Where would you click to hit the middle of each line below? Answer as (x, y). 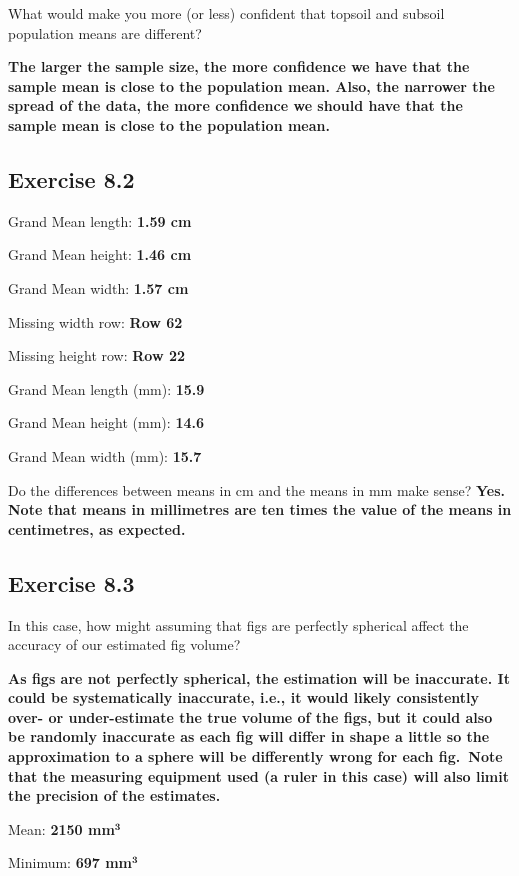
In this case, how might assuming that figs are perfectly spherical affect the (238, 624)
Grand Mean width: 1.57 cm (98, 287)
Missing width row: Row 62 (95, 321)
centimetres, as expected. (97, 528)
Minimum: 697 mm (70, 862)
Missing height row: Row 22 (97, 355)
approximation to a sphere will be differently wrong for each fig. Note (255, 756)
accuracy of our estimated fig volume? (124, 644)
